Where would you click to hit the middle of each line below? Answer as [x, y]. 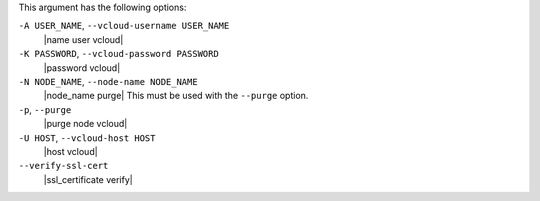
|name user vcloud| [83, 39]
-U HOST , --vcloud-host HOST [87, 137]
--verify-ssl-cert [63, 166]
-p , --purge [45, 109]
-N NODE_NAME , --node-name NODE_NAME [108, 81]
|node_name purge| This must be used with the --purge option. [176, 96]
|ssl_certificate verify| [88, 179]
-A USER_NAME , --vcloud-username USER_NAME [124, 26]
